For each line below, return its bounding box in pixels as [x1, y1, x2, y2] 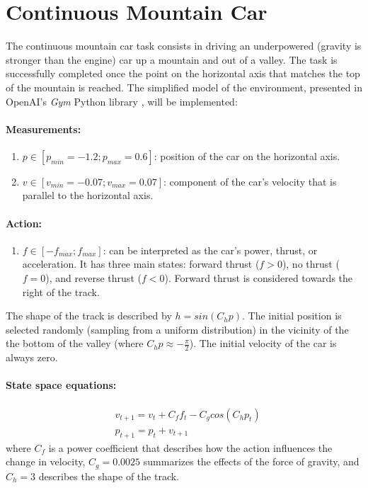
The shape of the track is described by [6, 308, 172, 323]
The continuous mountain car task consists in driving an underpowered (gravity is [6, 38, 362, 53]
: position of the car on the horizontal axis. [154, 148, 340, 163]
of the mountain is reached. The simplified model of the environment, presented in [6, 79, 362, 94]
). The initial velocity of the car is [189, 336, 337, 351]
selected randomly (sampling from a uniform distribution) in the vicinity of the [6, 322, 349, 336]
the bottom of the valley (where [6, 336, 144, 351]
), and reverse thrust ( [45, 271, 142, 285]
